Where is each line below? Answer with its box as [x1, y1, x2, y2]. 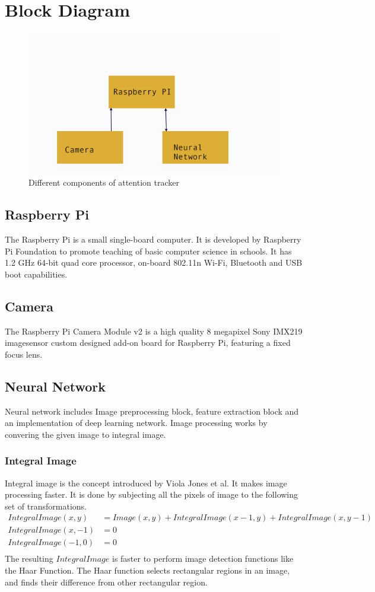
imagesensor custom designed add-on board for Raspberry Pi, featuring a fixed [5, 336, 291, 349]
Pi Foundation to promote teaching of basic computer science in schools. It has [5, 244, 292, 257]
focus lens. [5, 348, 43, 360]
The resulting [5, 552, 53, 565]
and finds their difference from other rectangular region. [5, 575, 208, 588]
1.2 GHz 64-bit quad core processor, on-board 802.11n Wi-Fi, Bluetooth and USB [5, 256, 303, 269]
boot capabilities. [5, 268, 68, 280]
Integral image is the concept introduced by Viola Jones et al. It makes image [5, 476, 287, 489]
